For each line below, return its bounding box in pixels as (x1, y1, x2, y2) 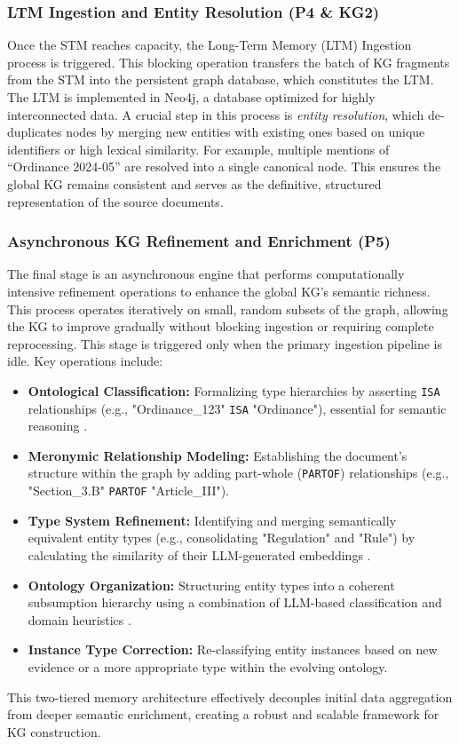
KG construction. (7, 722, 101, 740)
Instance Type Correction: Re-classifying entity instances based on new (28, 640, 438, 659)
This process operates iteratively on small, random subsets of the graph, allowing (7, 299, 448, 318)
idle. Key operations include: (7, 352, 163, 370)
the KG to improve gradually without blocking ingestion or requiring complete (7, 317, 434, 336)
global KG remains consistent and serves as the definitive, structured (7, 174, 382, 193)
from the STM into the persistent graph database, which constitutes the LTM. (7, 70, 434, 89)
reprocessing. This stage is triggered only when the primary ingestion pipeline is (7, 334, 442, 352)
